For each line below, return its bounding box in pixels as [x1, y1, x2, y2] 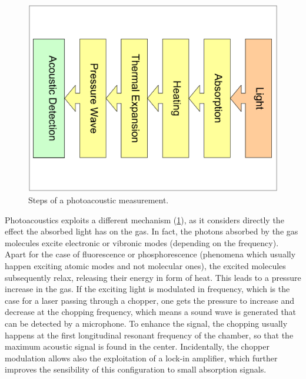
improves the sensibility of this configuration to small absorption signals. [5, 363, 267, 375]
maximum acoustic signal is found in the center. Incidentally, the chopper [5, 340, 270, 353]
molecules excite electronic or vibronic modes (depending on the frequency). [5, 236, 279, 249]
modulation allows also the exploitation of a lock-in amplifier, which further [5, 351, 278, 364]
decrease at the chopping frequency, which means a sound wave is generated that [5, 306, 297, 318]
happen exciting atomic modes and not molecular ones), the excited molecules [5, 259, 286, 271]
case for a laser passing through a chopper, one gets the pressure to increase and [5, 294, 295, 306]
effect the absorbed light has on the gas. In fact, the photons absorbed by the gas [5, 225, 298, 237]
